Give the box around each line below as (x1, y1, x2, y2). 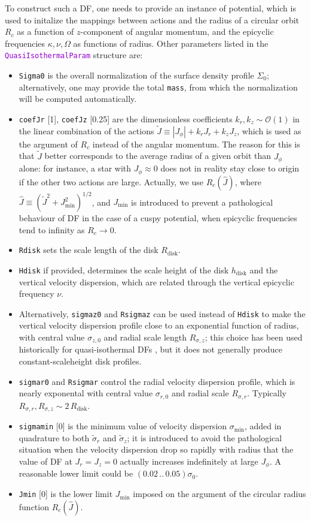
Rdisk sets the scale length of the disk (19, 243, 158, 256)
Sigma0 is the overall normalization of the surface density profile (19, 69, 254, 82)
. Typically (247, 387, 286, 399)
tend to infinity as (19, 223, 85, 236)
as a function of (17, 25, 74, 38)
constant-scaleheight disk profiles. (19, 355, 142, 368)
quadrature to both (19, 431, 90, 444)
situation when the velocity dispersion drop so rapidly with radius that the (19, 443, 294, 456)
